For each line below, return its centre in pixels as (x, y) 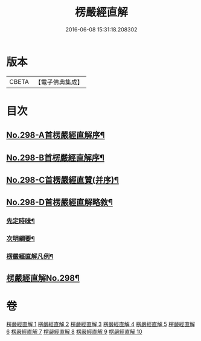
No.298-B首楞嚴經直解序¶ (55, 158)
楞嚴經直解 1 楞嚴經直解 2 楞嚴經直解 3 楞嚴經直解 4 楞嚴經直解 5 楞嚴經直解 (101, 324)
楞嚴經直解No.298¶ (43, 278)
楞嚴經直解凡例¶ (30, 257)
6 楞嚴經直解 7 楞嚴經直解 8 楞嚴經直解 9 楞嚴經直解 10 (75, 331)
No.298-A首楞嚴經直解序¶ (56, 135)
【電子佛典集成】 (59, 82)
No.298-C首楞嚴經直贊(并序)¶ (63, 180)
